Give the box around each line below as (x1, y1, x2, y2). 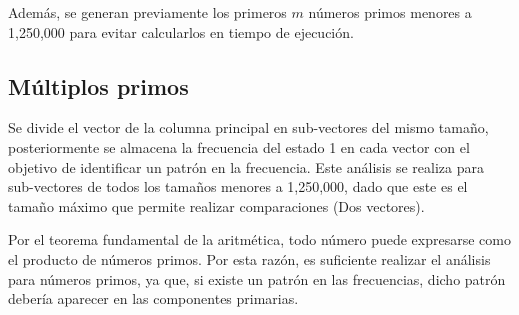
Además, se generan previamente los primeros (8, 2, 287, 22)
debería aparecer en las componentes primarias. (8, 288, 299, 309)
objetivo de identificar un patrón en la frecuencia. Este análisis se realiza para (8, 156, 484, 177)
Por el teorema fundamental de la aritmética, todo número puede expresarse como (8, 229, 511, 250)
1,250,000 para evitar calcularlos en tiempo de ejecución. (8, 21, 354, 42)
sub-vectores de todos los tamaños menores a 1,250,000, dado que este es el (8, 176, 468, 197)
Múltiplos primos (8, 70, 189, 101)
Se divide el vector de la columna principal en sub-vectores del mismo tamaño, (8, 117, 489, 138)
